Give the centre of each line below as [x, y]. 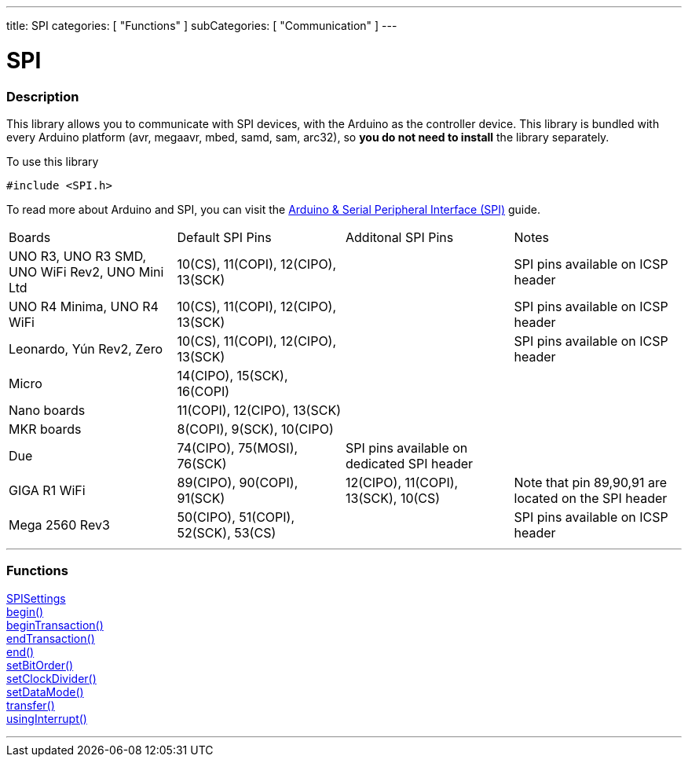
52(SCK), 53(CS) [227, 532]
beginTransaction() [55, 625]
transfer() [31, 705]
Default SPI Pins [224, 237]
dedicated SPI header [410, 463]
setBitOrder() [40, 665]
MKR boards [45, 429]
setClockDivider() [51, 678]
